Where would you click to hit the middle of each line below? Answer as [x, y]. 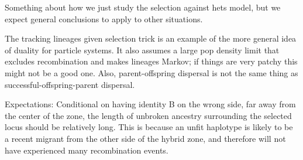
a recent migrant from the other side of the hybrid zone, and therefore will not [145, 138]
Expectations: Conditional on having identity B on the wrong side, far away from [150, 104]
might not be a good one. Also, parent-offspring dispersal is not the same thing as [151, 72]
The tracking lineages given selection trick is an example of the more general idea [151, 38]
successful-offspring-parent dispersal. [70, 84]
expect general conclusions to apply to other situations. [104, 18]
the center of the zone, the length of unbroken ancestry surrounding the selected [148, 115]
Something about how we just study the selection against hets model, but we [143, 7]
